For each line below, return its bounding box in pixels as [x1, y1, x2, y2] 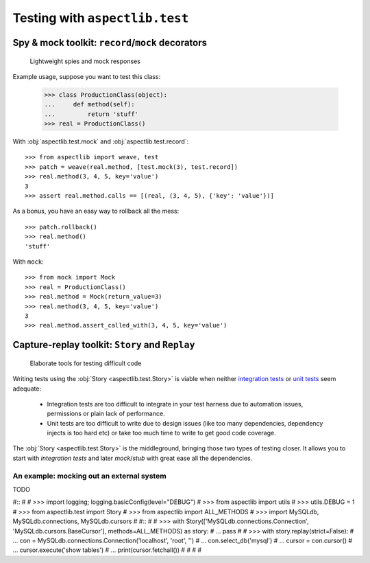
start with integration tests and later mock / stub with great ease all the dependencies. [12, 454, 253, 462]
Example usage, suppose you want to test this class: [12, 72, 161, 80]
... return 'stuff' [44, 110, 138, 118]
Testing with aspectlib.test [12, 10, 189, 25]
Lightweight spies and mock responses [29, 57, 140, 65]
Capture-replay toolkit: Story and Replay [12, 339, 195, 351]
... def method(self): [44, 100, 135, 108]
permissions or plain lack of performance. [47, 409, 165, 418]
